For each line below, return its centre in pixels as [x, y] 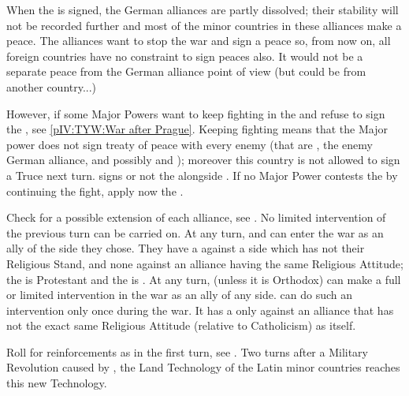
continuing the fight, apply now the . [95, 191]
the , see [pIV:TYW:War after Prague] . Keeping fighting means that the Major [197, 129]
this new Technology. [57, 383]
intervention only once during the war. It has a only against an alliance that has [200, 310]
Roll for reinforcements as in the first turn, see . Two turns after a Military [188, 351]
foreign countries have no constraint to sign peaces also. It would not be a [185, 56]
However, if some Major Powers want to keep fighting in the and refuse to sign [196, 113]
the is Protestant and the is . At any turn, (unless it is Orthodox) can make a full [204, 279]
